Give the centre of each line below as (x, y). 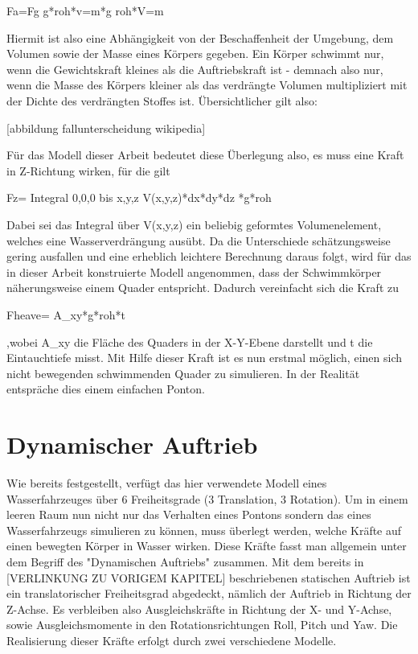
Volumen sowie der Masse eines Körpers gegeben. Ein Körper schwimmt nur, (195, 53)
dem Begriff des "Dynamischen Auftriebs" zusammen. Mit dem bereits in (185, 561)
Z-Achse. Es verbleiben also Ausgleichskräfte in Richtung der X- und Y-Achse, (199, 609)
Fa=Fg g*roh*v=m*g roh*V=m (85, 10)
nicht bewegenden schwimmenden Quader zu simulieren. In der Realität (183, 373)
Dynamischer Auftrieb (132, 444)
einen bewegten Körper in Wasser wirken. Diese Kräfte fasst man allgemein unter (207, 546)
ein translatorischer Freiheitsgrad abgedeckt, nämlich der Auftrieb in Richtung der (209, 593)
